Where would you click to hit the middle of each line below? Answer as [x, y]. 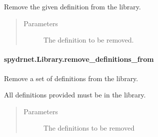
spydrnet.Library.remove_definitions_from [79, 59]
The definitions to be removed [89, 128]
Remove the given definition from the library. [73, 6]
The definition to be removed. [88, 40]
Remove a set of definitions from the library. [71, 78]
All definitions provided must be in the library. [75, 95]
